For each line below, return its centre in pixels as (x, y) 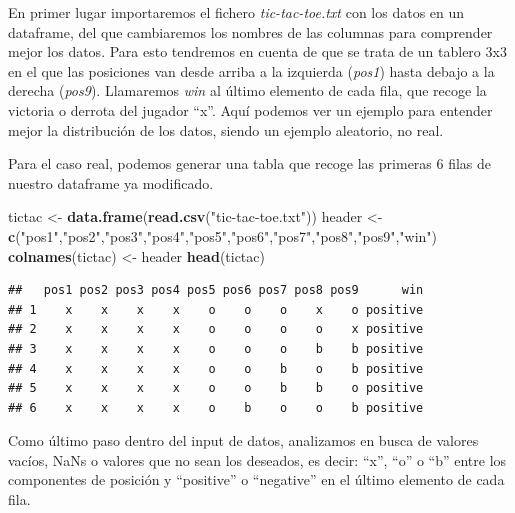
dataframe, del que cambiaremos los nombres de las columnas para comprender (250, 31)
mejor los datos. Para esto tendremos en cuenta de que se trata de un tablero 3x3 (257, 51)
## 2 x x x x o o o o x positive (216, 329)
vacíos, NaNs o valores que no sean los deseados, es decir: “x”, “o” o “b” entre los (257, 459)
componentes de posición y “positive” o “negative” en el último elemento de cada (256, 479)
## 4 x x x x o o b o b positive (216, 368)
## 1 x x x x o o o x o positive (216, 309)
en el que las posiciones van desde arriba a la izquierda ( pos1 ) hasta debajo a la (251, 70)
